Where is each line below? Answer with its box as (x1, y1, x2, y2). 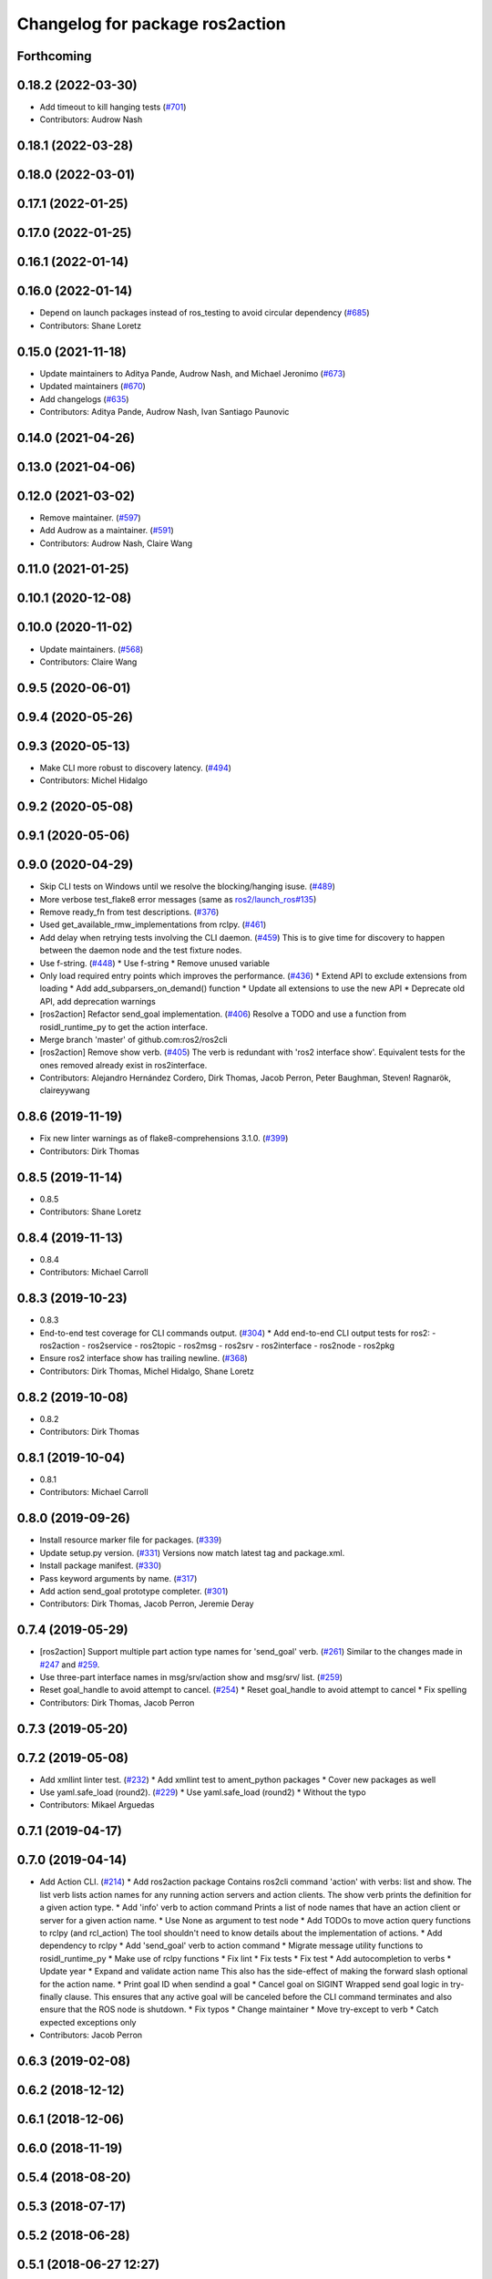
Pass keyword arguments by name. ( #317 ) (39, 1573, 198, 1583)
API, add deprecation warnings (39, 995, 157, 1006)
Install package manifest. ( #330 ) (39, 1560, 162, 1572)
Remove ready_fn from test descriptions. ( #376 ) (39, 907, 220, 918)
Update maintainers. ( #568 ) (39, 644, 144, 655)
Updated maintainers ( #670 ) (39, 381, 146, 392)
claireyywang (39, 1085, 90, 1096)
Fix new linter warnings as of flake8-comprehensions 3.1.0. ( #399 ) (39, 1133, 289, 1144)
